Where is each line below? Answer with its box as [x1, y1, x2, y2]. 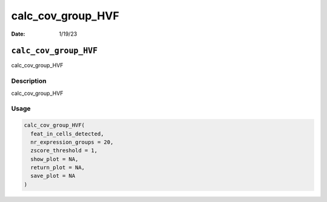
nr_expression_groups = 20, [30, 138, 114, 145]
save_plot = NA [30, 172, 76, 180]
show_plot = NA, [30, 155, 79, 163]
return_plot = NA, [30, 164, 85, 171]
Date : [11, 30, 25, 37]
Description [11, 77, 47, 85]
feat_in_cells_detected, [30, 130, 104, 137]
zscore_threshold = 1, [30, 147, 98, 154]
